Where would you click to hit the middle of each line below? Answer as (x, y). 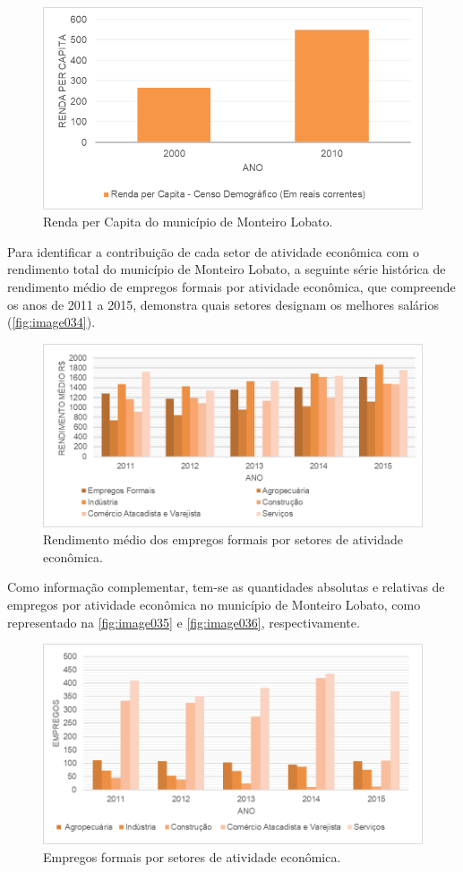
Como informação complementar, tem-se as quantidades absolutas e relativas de (226, 587)
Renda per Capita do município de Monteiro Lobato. (188, 222)
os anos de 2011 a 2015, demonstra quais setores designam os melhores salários (223, 304)
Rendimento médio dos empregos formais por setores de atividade (223, 539)
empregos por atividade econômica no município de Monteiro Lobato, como (214, 604)
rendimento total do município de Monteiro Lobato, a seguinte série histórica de (227, 269)
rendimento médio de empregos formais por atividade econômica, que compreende (231, 286)
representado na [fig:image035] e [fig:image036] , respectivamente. (184, 622)
